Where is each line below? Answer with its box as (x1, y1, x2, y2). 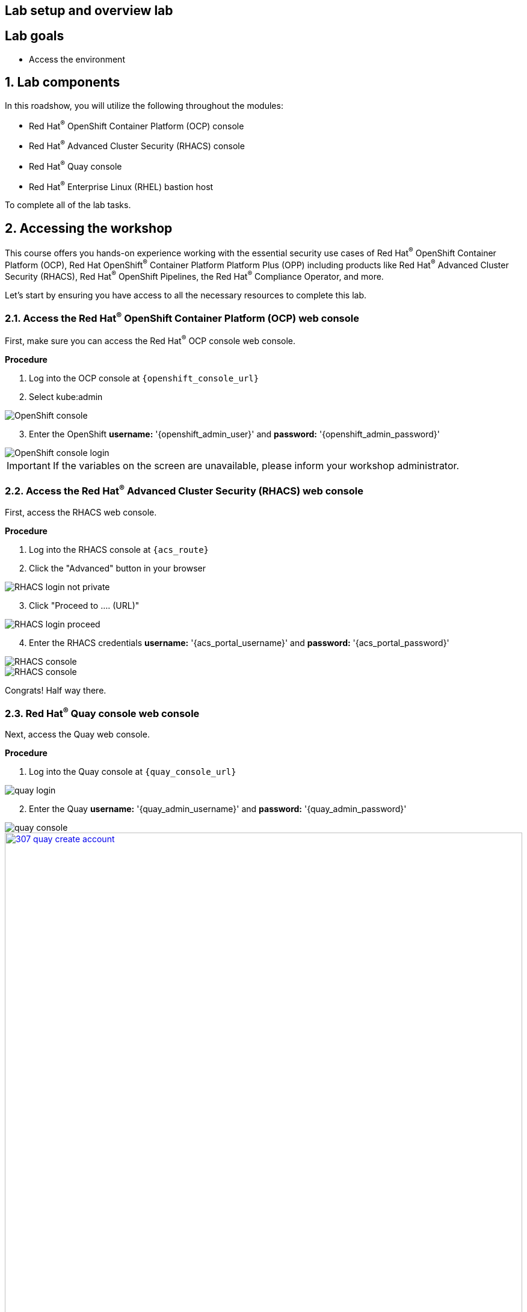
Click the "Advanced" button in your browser (29, 563, 206, 574)
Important (7, 459, 51, 472)
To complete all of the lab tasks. (5, 200, 131, 211)
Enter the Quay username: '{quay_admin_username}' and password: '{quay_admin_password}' (29, 804, 407, 815)
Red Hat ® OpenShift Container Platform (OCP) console (29, 119, 244, 131)
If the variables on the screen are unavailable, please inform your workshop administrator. (52, 459, 460, 472)
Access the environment (29, 54, 125, 64)
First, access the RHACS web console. (5, 507, 157, 518)
